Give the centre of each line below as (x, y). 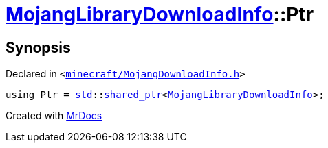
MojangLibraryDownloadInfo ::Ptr (160, 14)
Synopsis (38, 47)
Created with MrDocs (54, 116)
